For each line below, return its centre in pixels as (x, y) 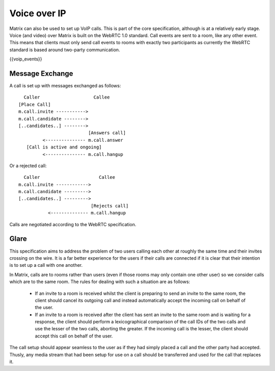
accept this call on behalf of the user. (74, 336)
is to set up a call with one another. (46, 265)
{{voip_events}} (26, 59)
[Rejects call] (110, 206)
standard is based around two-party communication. (65, 50)
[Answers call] (107, 133)
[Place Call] (35, 104)
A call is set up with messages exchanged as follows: (65, 86)
